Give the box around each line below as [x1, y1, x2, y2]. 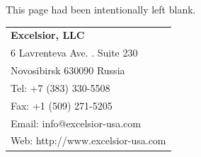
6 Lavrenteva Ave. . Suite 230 [11, 45, 138, 60]
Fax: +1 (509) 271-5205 [11, 98, 113, 112]
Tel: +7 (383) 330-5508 [11, 80, 110, 95]
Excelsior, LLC [11, 28, 85, 42]
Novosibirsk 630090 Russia [11, 63, 125, 78]
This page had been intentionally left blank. [6, 2, 196, 16]
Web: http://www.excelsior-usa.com [11, 133, 166, 148]
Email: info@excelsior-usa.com [11, 115, 141, 130]
